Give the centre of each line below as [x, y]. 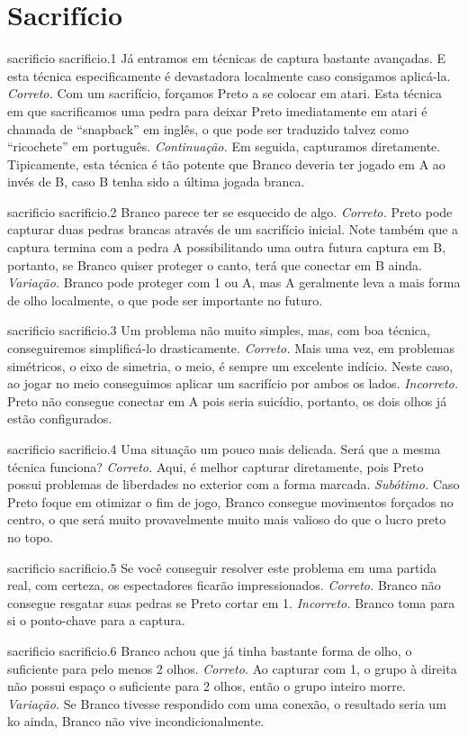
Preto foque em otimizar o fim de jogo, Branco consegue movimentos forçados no [230, 501]
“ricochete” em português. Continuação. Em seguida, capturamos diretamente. [224, 146]
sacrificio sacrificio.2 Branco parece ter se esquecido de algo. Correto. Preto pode [230, 211]
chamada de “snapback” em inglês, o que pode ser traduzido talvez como [208, 128]
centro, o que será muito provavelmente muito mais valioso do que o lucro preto [227, 519]
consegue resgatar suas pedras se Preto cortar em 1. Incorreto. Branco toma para [231, 602]
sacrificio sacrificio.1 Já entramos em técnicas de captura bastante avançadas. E [227, 58]
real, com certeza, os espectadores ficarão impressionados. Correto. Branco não [224, 585]
